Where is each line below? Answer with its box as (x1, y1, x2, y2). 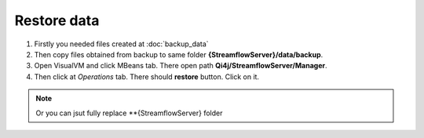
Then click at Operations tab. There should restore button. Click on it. (34, 71, 259, 82)
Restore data (14, 12, 100, 29)
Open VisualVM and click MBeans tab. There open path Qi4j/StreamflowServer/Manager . (34, 61, 327, 71)
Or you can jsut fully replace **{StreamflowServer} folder (35, 108, 223, 118)
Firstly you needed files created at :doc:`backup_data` (34, 39, 209, 49)
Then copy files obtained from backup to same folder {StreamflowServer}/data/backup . (34, 49, 323, 59)
